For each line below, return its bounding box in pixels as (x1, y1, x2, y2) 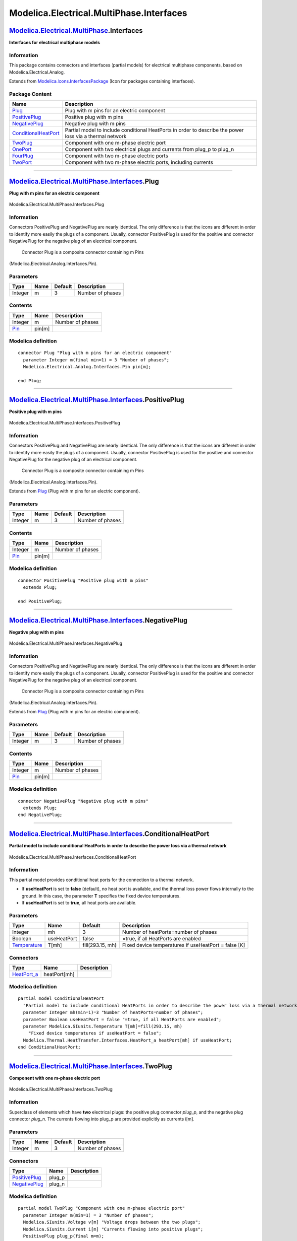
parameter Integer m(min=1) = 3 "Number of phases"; (23, 1212, 154, 1218)
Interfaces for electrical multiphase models (9, 40, 100, 46)
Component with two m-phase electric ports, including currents (65, 159, 213, 166)
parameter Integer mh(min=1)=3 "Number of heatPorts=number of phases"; (23, 1010, 203, 1015)
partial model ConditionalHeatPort (18, 996, 104, 1001)
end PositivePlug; (18, 598, 63, 604)
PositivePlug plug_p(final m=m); (23, 1234, 104, 1239)
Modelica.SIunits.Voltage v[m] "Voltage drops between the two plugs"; (23, 1219, 201, 1225)
